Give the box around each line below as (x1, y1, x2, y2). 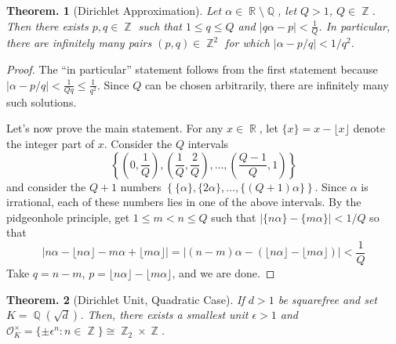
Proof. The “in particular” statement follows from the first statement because (6, 61, 378, 78)
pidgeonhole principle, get (6, 208, 130, 225)
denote (353, 120, 385, 136)
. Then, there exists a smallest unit (80, 306, 249, 323)
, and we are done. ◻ (172, 264, 275, 281)
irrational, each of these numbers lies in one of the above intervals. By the (6, 194, 361, 210)
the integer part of (6, 135, 95, 151)
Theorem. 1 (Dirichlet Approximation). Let (6, 2, 222, 18)
